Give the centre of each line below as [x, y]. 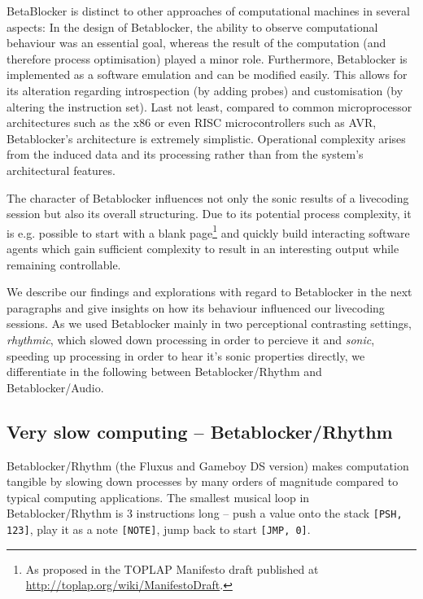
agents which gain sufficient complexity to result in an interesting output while [203, 248]
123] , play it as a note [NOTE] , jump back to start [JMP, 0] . [159, 529]
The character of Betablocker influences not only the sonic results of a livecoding [208, 197]
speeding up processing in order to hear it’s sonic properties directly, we [186, 355]
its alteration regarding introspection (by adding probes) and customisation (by [205, 90]
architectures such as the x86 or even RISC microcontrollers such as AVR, [192, 122]
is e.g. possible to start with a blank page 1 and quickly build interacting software [208, 231]
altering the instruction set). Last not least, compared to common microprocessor [209, 106]
